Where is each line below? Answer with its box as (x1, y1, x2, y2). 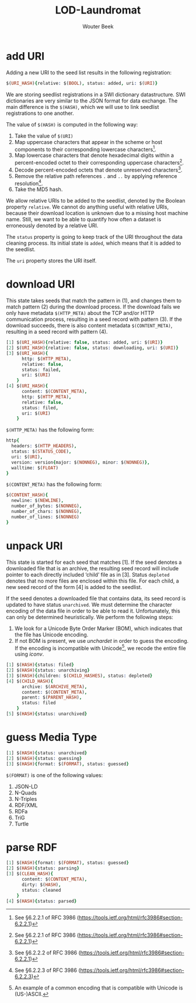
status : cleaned (21, 887, 61, 893)
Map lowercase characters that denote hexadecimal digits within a (14, 152, 174, 159)
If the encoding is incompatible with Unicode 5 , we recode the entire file (14, 643, 186, 652)
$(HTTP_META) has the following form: (6, 426, 94, 433)
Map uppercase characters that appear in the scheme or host (14, 138, 162, 145)
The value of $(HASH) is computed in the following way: (6, 121, 138, 128)
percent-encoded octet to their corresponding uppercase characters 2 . (14, 158, 184, 166)
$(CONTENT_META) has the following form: (6, 481, 102, 488)
